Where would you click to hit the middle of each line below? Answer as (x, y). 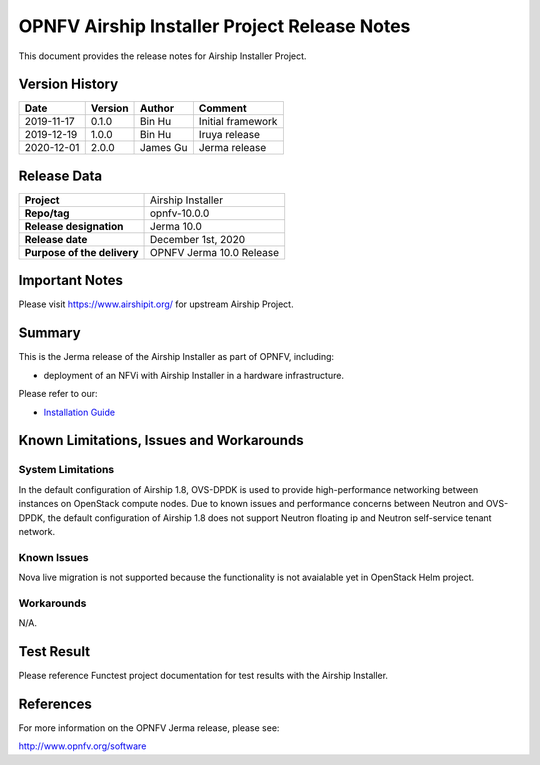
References (55, 703)
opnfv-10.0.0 (180, 213)
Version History (68, 84)
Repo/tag (47, 213)
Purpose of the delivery (81, 252)
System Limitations (66, 470)
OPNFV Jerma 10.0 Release (215, 252)
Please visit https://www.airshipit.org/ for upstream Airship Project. (156, 304)
